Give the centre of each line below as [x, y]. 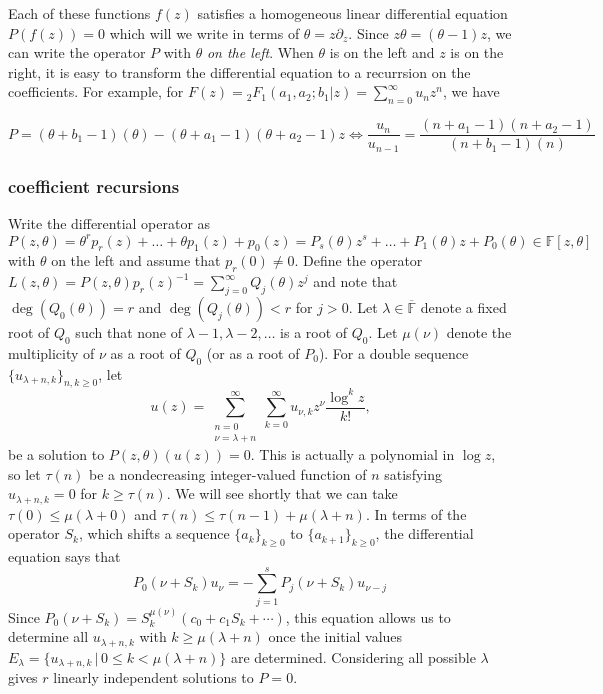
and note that [355, 281]
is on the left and [382, 52]
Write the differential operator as [109, 223]
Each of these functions [79, 13]
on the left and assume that [136, 260]
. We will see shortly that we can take [282, 493]
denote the [479, 331]
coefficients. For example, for [96, 91]
